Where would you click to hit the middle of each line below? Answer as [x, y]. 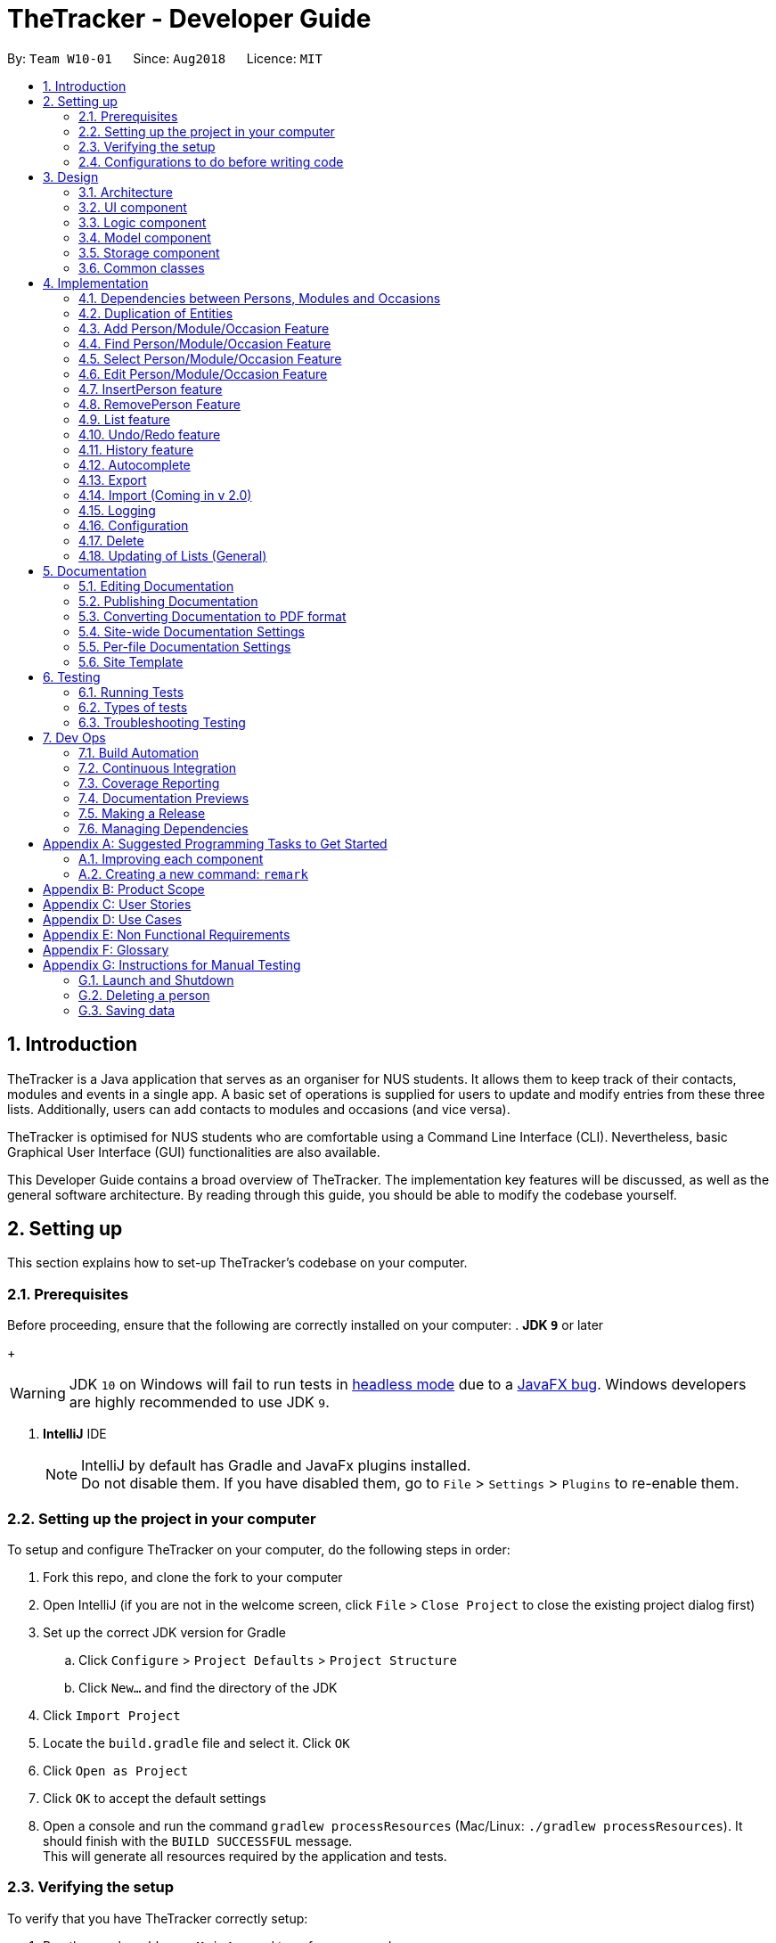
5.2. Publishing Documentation [168, 601]
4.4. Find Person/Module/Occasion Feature [205, 343]
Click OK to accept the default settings [155, 1798]
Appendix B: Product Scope [124, 889]
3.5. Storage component [149, 252]
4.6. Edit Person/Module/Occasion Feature [203, 373]
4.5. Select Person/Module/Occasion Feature [210, 358]
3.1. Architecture [126, 192]
